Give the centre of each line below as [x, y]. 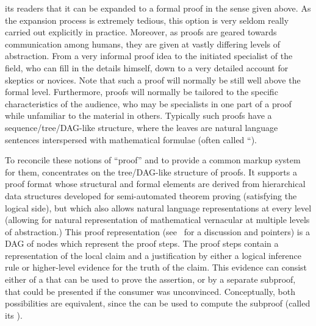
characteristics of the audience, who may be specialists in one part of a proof [148, 103]
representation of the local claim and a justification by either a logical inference [153, 255]
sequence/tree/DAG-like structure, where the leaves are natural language [142, 127]
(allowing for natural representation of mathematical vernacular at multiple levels [157, 220]
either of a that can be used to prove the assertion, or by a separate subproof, [150, 279]
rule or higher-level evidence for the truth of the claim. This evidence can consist [156, 267]
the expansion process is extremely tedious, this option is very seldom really [147, 20]
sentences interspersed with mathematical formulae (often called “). [131, 139]
